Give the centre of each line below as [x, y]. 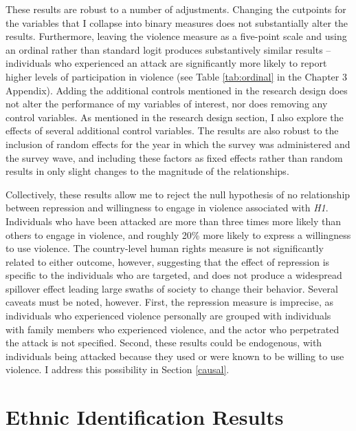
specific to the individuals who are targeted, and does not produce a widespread [174, 275]
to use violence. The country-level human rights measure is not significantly [165, 248]
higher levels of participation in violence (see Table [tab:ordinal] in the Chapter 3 [176, 76]
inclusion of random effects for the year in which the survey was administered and [178, 144]
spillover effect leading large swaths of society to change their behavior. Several [172, 288]
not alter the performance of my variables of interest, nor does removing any [167, 104]
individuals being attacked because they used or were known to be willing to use [175, 356]
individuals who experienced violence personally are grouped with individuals [168, 316]
